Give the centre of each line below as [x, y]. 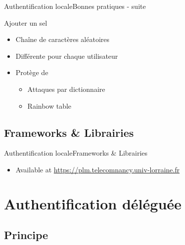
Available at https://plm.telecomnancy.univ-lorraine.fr [97, 169]
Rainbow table [49, 105]
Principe [26, 235]
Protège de [32, 72]
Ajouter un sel [26, 22]
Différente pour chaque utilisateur [67, 56]
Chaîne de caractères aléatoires [63, 39]
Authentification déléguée [93, 203]
